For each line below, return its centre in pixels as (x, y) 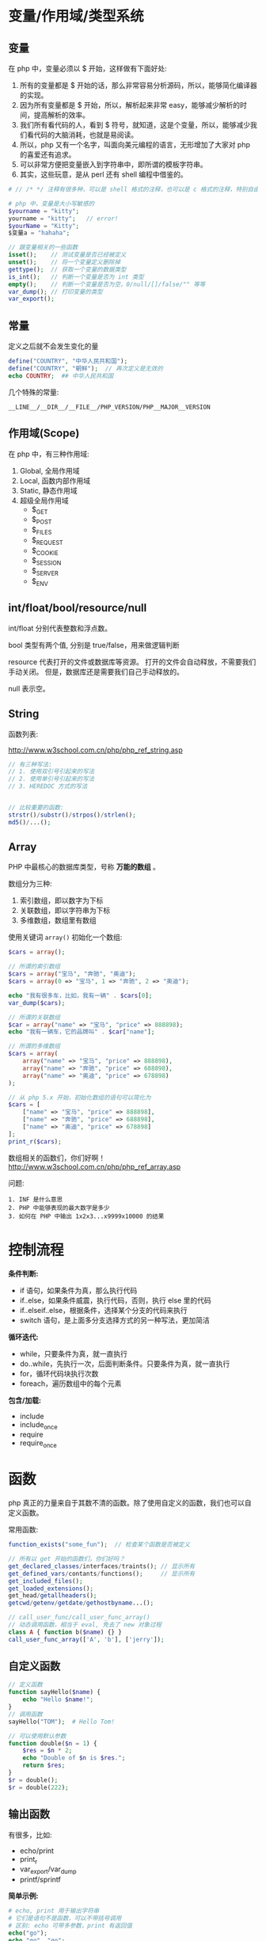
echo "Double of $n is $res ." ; (74, 1758)
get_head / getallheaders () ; (53, 1596)
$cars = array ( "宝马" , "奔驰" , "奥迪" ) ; (72, 974)
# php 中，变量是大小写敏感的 (51, 204)
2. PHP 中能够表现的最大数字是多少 (59, 1208)
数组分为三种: (30, 884)
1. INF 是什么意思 (36, 1199)
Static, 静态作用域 (48, 490)
